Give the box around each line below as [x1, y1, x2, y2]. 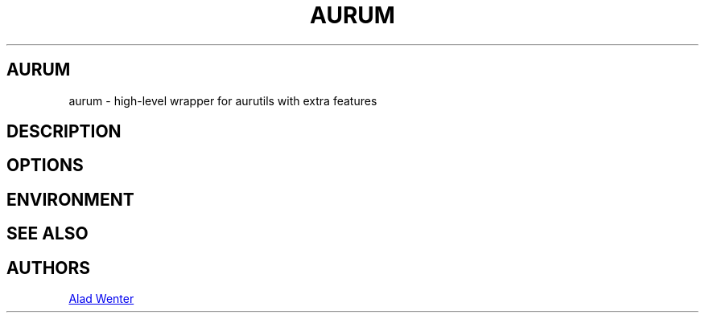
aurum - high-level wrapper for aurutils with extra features [68, 93, 377, 108]
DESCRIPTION [6, 121, 122, 142]
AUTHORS [6, 257, 91, 278]
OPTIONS [6, 155, 84, 176]
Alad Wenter [68, 292, 134, 306]
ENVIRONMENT [6, 189, 134, 210]
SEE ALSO [6, 223, 89, 244]
